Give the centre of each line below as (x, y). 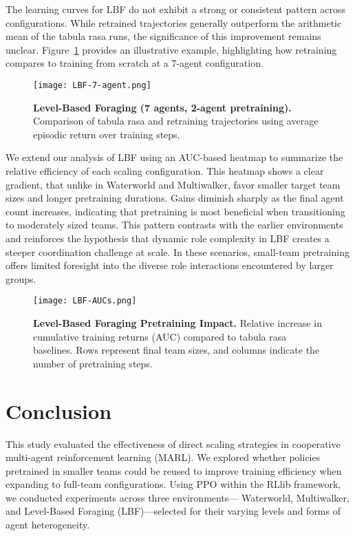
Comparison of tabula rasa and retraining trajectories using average (176, 121)
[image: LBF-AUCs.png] (85, 301)
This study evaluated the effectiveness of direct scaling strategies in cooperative (173, 443)
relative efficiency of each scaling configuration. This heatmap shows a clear (165, 171)
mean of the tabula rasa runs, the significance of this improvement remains (163, 36)
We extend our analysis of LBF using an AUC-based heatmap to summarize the (174, 157)
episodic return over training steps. (107, 134)
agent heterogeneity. (48, 525)
